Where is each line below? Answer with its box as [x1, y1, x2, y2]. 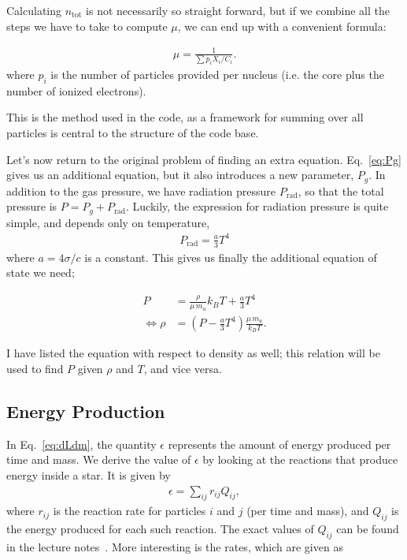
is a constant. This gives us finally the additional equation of [84, 248, 377, 265]
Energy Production [6, 399, 165, 424]
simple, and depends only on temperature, [6, 214, 210, 230]
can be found [336, 521, 399, 537]
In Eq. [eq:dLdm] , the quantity [6, 435, 157, 452]
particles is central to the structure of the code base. [6, 124, 259, 140]
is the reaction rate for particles [53, 502, 206, 519]
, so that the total [298, 182, 384, 199]
